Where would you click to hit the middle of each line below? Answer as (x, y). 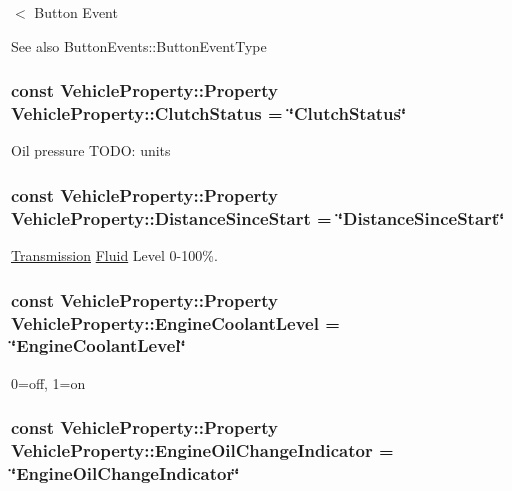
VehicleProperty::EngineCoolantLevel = (175, 322)
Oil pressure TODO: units (91, 150)
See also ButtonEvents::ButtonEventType (139, 45)
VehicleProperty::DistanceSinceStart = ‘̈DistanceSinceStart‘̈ (258, 217)
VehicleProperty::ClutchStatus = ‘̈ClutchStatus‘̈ (209, 113)
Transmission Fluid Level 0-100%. (114, 255)
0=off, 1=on (48, 382)
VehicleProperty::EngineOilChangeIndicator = (202, 450)
